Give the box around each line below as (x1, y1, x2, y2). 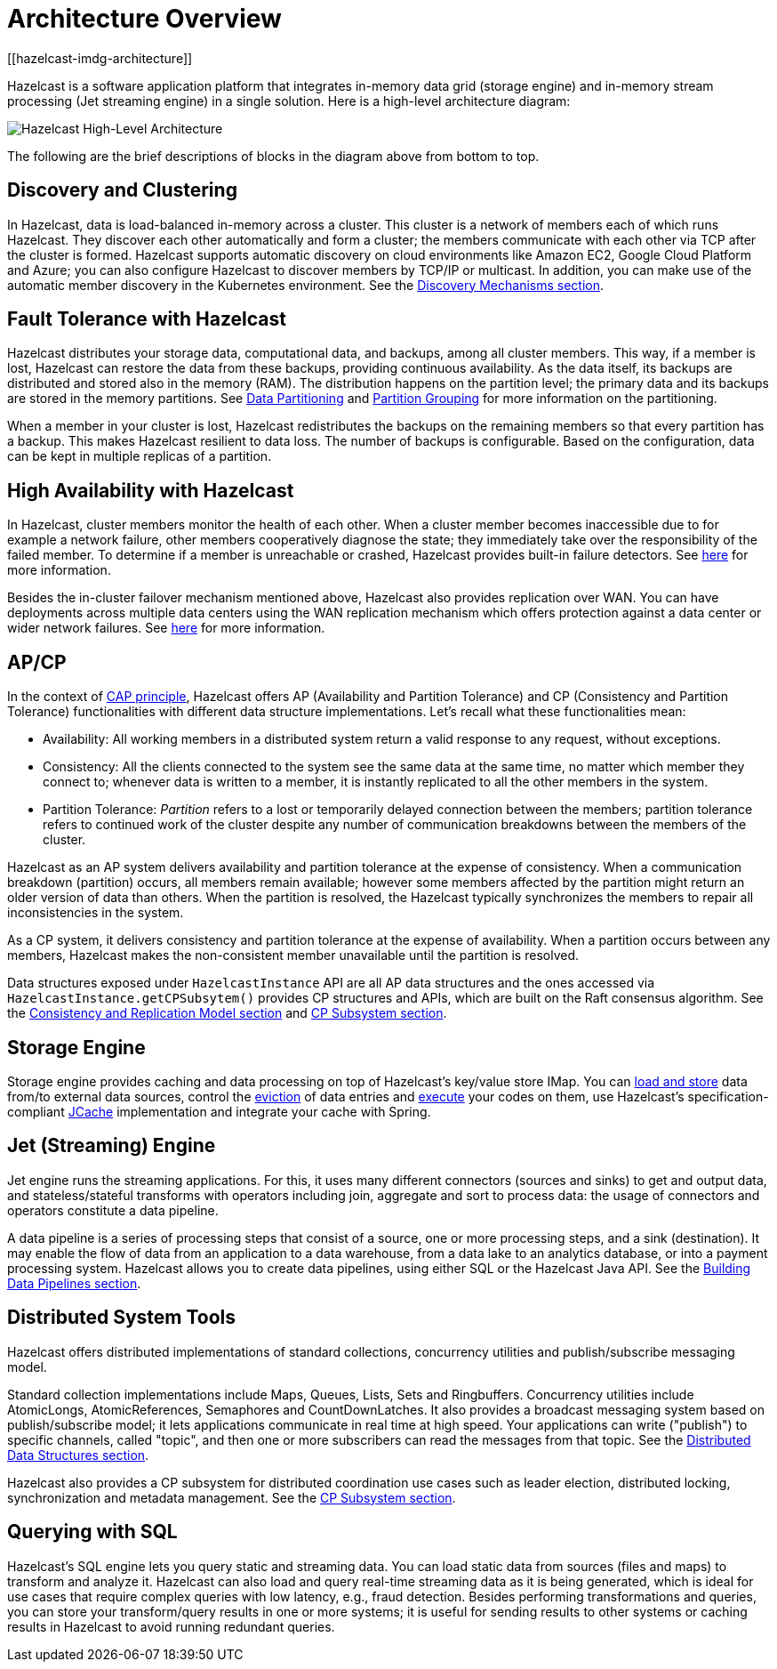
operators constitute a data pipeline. (7, 1202, 219, 1218)
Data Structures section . (7, 1447, 149, 1463)
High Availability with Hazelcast (7, 479, 294, 502)
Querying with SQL (7, 1520, 178, 1544)
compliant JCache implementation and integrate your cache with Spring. (7, 1103, 431, 1119)
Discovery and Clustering (7, 179, 237, 202)
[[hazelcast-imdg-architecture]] (7, 50, 193, 66)
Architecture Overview (7, 4, 282, 34)
